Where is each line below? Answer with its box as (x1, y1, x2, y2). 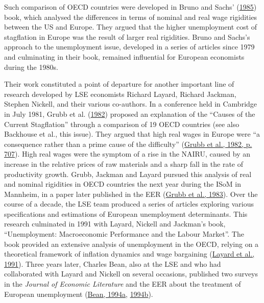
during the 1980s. (4, 61, 58, 72)
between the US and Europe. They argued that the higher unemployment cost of (4, 21, 257, 32)
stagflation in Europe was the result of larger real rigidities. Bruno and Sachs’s (4, 31, 250, 42)
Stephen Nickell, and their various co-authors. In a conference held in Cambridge (4, 98, 257, 109)
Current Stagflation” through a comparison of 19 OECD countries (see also (4, 118, 239, 129)
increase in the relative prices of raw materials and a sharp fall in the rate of (4, 158, 244, 169)
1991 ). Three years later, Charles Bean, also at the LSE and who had (4, 258, 221, 269)
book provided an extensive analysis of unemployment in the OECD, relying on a (4, 238, 259, 249)
